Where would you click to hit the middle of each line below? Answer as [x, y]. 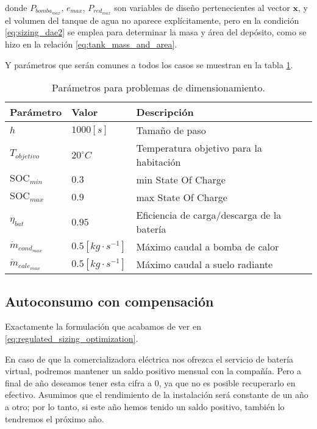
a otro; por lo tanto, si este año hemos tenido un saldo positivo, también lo [145, 406]
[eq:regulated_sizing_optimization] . [72, 339]
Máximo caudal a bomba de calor [208, 247]
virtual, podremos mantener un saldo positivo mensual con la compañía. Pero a [153, 371]
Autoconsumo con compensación [109, 301]
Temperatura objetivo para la [199, 148]
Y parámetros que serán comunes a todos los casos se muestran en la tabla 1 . [149, 64]
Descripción [165, 112]
